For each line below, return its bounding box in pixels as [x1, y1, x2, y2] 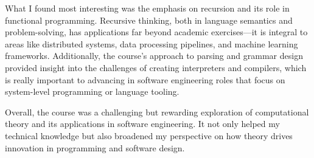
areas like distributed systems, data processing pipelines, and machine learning [5, 37, 298, 50]
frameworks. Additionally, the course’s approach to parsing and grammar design [5, 49, 303, 62]
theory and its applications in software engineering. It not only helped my [5, 117, 280, 130]
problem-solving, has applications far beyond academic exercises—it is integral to [5, 26, 308, 38]
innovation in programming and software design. [5, 141, 185, 154]
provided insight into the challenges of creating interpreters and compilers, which [5, 61, 307, 74]
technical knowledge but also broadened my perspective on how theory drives [5, 129, 293, 142]
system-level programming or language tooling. [5, 85, 180, 98]
